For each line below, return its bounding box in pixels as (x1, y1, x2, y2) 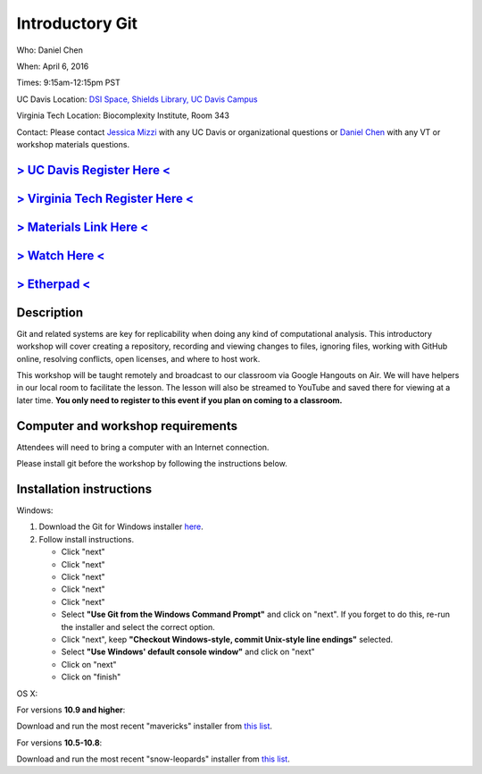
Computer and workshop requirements (16, 418, 238, 433)
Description (16, 305, 84, 320)
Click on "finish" (61, 671, 121, 683)
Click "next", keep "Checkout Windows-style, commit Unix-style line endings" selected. (61, 634, 394, 644)
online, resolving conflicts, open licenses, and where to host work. (16, 353, 261, 364)
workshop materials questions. (16, 139, 129, 149)
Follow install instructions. (38, 534, 134, 544)
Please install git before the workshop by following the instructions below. (16, 459, 287, 469)
